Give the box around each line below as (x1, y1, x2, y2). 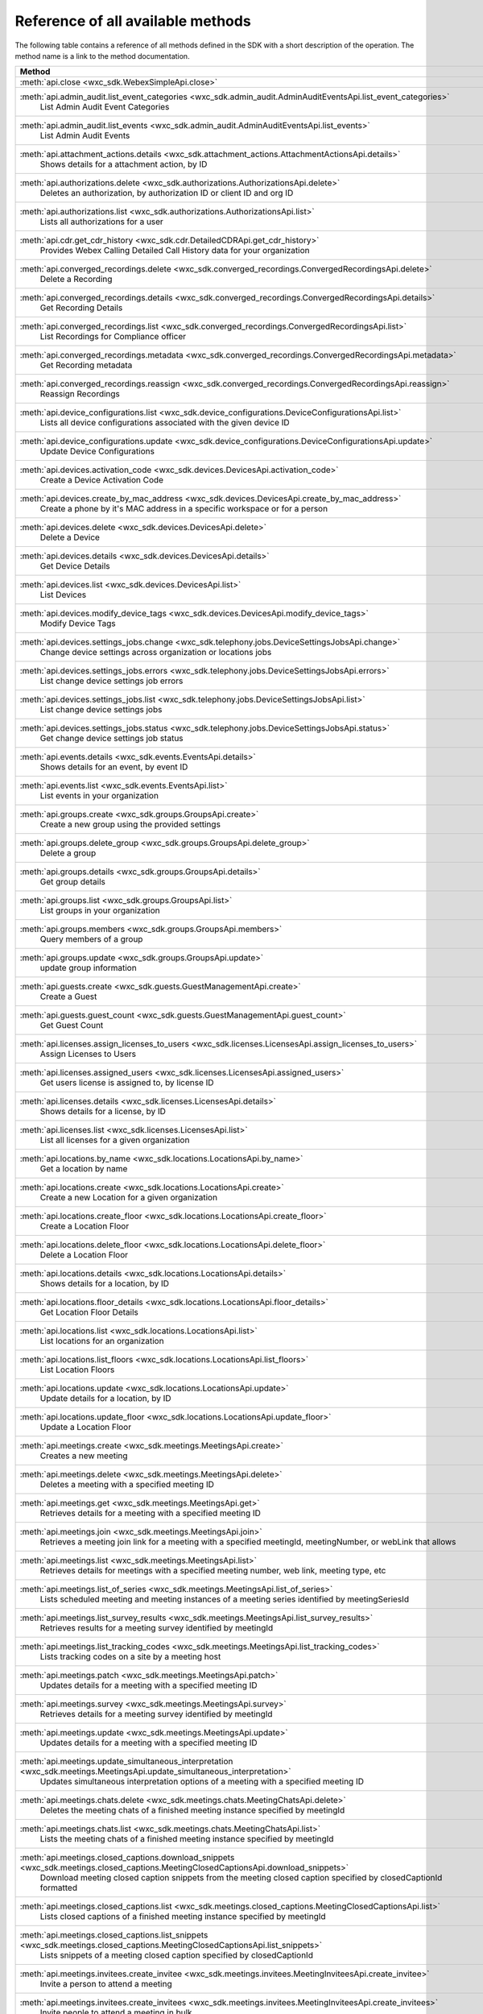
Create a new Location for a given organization (39, 1192, 217, 1204)
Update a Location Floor (39, 1422, 132, 1433)
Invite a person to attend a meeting (39, 1979, 172, 1990)
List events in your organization (39, 790, 159, 802)
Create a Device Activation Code (39, 474, 164, 486)
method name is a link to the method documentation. (14, 51, 190, 60)
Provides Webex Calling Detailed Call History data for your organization (39, 245, 310, 256)
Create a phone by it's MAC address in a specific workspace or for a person (39, 503, 328, 515)
